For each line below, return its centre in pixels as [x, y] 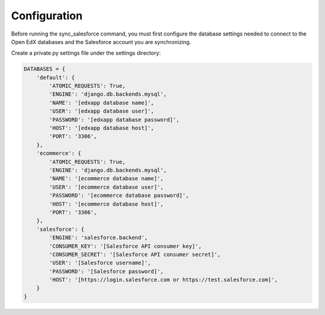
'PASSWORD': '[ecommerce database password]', [119, 195]
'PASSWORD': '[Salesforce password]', [106, 271]
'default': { [56, 77]
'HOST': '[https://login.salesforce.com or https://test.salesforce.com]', [163, 280]
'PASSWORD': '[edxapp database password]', [114, 120]
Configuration [47, 16]
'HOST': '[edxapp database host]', [102, 128]
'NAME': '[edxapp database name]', [102, 103]
